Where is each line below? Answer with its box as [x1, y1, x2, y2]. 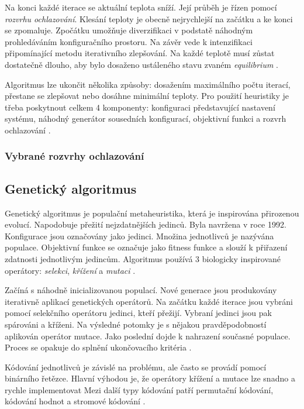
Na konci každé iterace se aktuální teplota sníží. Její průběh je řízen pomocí [5, 1, 277, 13]
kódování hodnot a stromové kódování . [5, 395, 146, 407]
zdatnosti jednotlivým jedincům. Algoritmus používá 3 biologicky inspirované [5, 252, 281, 264]
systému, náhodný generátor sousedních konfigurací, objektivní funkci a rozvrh [5, 112, 286, 125]
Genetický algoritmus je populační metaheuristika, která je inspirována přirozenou [5, 207, 299, 219]
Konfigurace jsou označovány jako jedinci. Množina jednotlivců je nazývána [5, 229, 274, 242]
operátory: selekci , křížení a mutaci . [5, 264, 136, 276]
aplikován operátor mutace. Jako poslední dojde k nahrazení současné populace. [5, 329, 291, 342]
